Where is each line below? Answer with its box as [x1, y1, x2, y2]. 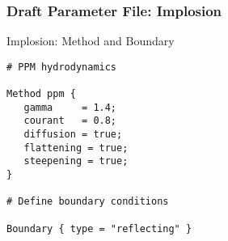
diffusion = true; [23, 129, 123, 141]
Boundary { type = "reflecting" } [6, 222, 192, 235]
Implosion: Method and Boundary [6, 32, 175, 49]
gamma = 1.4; [23, 101, 117, 113]
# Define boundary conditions [6, 196, 169, 208]
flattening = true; [23, 142, 129, 154]
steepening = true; [23, 155, 129, 167]
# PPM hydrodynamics [6, 61, 117, 73]
